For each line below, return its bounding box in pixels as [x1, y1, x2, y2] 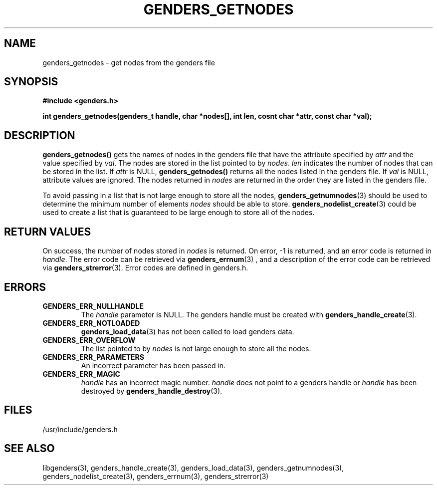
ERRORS [4, 280, 46, 293]
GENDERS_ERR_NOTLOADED [42, 318, 140, 327]
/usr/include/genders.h [42, 425, 118, 434]
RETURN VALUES [4, 225, 91, 238]
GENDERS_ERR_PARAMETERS [42, 352, 144, 361]
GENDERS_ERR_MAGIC [42, 369, 120, 378]
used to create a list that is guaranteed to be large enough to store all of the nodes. [42, 208, 315, 217]
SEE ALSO [4, 442, 55, 455]
